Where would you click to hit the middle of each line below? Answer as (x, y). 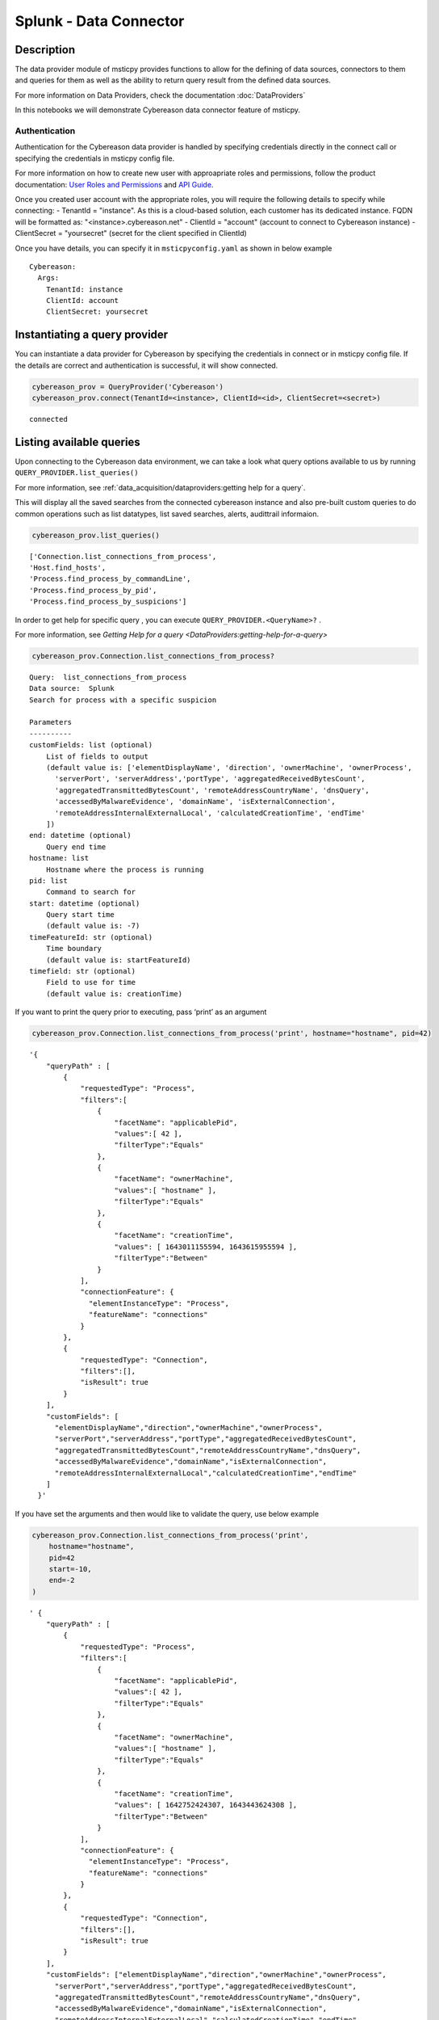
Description (45, 50)
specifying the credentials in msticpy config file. (95, 158)
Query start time (80, 915)
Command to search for (91, 892)
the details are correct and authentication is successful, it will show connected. (146, 365)
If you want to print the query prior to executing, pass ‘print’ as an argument (141, 1012)
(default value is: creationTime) (114, 993)
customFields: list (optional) (91, 745)
